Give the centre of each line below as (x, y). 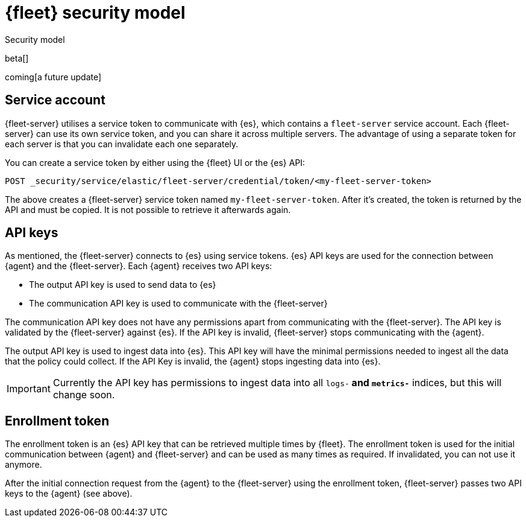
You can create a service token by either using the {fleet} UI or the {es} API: (155, 162)
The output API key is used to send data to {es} (123, 285)
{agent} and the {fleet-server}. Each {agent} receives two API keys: (139, 266)
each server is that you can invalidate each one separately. (122, 144)
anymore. (23, 465)
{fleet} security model (95, 13)
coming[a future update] (53, 77)
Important (29, 389)
